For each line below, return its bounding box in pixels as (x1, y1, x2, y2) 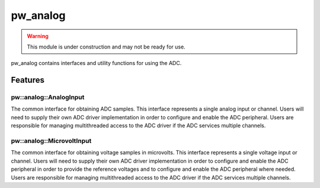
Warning (27, 33, 49, 40)
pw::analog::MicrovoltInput (11, 137, 92, 145)
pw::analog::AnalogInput (11, 93, 85, 102)
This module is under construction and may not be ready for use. (27, 43, 186, 50)
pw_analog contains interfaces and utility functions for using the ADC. (11, 60, 182, 67)
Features (11, 75, 44, 85)
